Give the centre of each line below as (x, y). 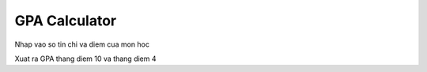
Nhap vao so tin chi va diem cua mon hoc (82, 44)
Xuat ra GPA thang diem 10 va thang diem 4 (86, 59)
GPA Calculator (66, 21)
